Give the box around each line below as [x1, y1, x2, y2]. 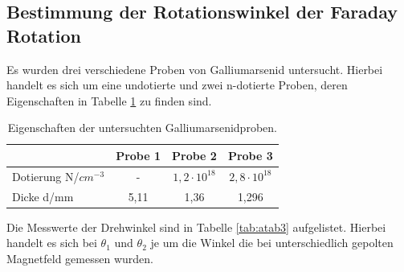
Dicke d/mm [12, 188, 74, 204]
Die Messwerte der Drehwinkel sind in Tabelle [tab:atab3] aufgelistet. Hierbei [6, 218, 386, 235]
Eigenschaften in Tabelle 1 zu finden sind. [6, 92, 212, 109]
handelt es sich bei [6, 234, 97, 251]
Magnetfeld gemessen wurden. [6, 249, 153, 266]
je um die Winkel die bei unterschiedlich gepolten [150, 234, 394, 251]
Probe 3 [227, 146, 273, 163]
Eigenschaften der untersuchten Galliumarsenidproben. [7, 119, 277, 136]
